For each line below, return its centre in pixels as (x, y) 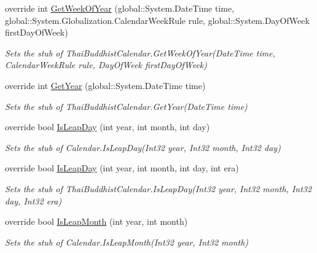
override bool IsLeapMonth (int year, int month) (96, 221)
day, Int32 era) (33, 200)
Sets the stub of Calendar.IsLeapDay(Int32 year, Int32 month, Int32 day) (143, 147)
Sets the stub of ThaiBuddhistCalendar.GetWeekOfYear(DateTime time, (140, 53)
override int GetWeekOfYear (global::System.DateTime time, (120, 8)
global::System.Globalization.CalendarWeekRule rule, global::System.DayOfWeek (157, 20)
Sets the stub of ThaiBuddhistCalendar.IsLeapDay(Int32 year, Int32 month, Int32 (158, 188)
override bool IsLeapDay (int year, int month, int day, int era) (122, 168)
